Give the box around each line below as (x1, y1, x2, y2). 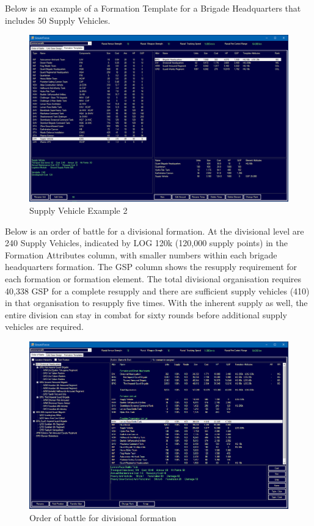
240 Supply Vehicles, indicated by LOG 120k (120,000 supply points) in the (5, 236, 288, 249)
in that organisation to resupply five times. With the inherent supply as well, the (5, 296, 308, 309)
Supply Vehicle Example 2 (29, 204, 128, 217)
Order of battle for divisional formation (29, 511, 177, 524)
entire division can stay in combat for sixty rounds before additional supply (5, 308, 287, 321)
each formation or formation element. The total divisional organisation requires (5, 272, 302, 285)
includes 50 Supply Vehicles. (5, 13, 111, 26)
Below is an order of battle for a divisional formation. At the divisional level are (5, 224, 304, 237)
